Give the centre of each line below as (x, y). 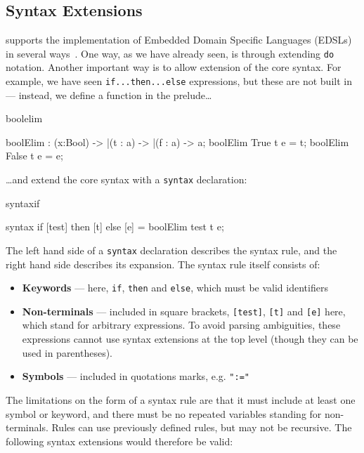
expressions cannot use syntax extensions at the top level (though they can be (190, 339)
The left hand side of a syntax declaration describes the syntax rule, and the (171, 250)
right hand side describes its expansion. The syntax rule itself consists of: (163, 264)
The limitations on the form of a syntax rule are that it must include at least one (181, 399)
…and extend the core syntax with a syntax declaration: (126, 179)
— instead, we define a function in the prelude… (109, 94)
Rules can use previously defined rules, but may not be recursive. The (202, 427)
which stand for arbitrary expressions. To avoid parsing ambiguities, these (181, 325)
